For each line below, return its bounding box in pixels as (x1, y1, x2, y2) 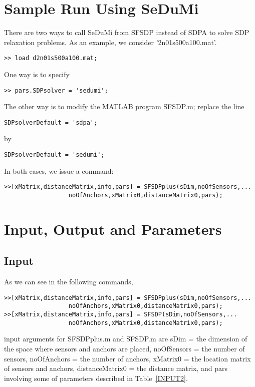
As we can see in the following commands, (4, 276, 133, 287)
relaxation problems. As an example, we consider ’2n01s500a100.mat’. (4, 37, 217, 47)
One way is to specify (4, 69, 70, 79)
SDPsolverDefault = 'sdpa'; (4, 119, 98, 126)
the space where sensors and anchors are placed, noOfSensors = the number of (4, 343, 245, 354)
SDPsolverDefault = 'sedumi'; (4, 151, 105, 159)
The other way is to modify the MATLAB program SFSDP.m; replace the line (4, 101, 244, 112)
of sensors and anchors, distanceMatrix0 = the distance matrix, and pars (4, 363, 228, 373)
